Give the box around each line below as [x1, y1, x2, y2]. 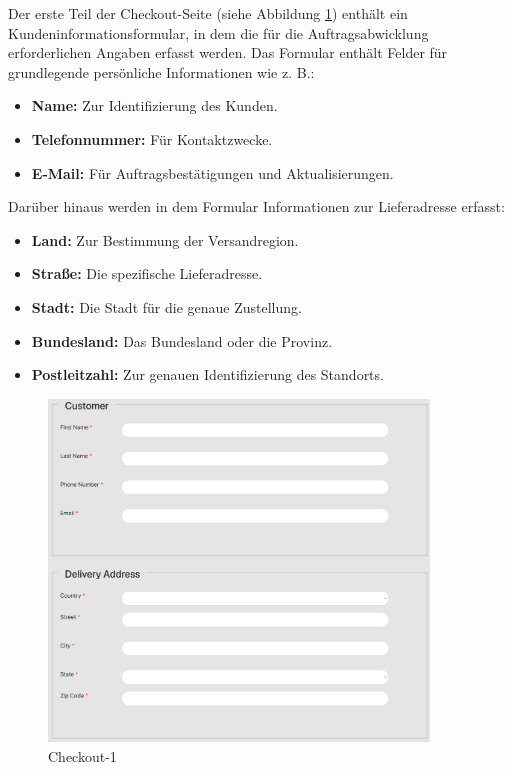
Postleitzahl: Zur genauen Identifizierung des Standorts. [31, 364, 384, 385]
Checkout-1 [48, 745, 117, 766]
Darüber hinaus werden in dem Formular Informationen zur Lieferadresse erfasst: [8, 196, 505, 217]
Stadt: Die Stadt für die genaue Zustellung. [31, 296, 302, 317]
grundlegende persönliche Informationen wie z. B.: [8, 61, 315, 82]
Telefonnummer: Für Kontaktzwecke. [31, 128, 273, 149]
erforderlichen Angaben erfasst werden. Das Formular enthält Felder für [8, 42, 448, 63]
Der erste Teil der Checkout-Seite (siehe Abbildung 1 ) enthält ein [8, 3, 408, 23]
